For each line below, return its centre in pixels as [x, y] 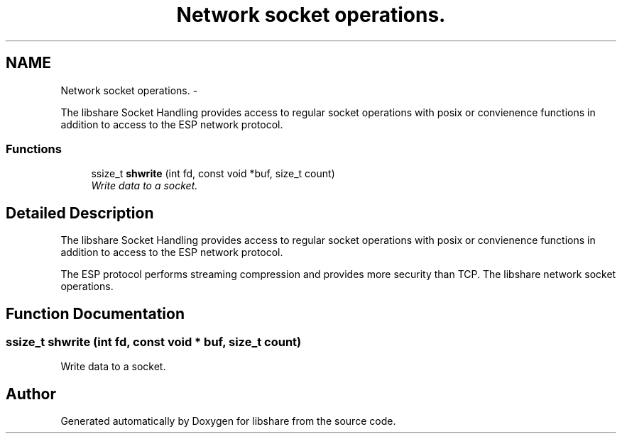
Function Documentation [95, 313]
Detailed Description [80, 213]
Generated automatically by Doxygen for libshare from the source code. [228, 421]
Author [31, 394]
